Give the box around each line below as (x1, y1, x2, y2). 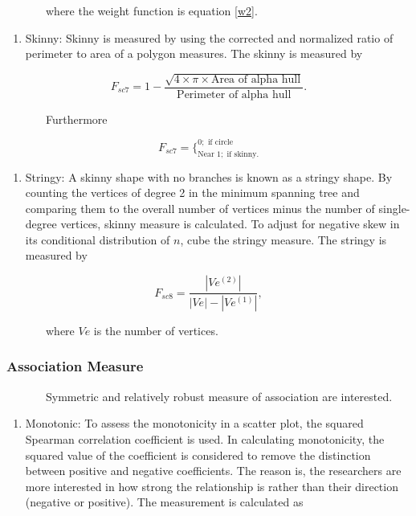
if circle (207, 138, 234, 147)
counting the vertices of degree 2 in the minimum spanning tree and (25, 184, 360, 201)
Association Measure (6, 356, 144, 376)
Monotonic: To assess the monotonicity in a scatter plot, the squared (25, 415, 364, 432)
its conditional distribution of (25, 231, 170, 248)
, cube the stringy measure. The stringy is (180, 231, 387, 248)
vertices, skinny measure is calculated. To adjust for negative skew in (60, 215, 400, 232)
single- (378, 199, 410, 216)
